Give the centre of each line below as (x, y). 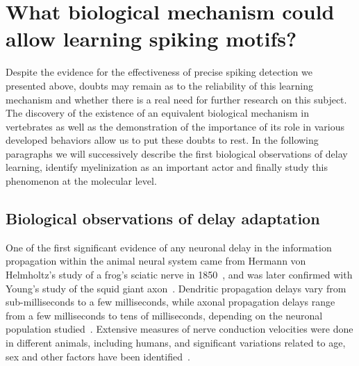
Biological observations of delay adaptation (163, 218)
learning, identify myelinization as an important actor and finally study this (167, 167)
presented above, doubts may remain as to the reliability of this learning (160, 85)
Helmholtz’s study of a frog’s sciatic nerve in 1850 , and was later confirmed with (179, 275)
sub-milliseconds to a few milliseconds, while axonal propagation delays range (170, 302)
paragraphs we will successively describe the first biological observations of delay (177, 153)
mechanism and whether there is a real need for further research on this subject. (176, 99)
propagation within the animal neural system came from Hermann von (156, 261)
